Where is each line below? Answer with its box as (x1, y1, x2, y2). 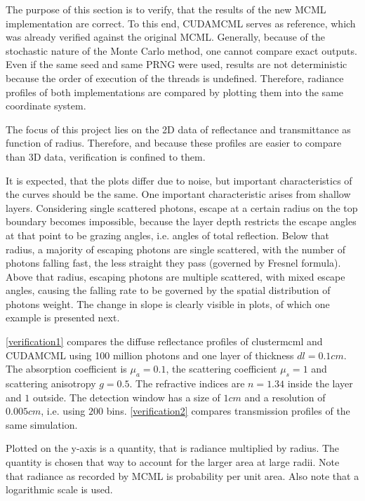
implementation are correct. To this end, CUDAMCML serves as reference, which (6, 15, 356, 30)
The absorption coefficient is (6, 361, 127, 376)
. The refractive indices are (129, 376, 245, 391)
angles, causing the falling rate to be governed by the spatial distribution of (6, 283, 331, 298)
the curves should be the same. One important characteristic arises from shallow (6, 187, 351, 201)
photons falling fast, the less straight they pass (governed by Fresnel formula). (6, 255, 341, 270)
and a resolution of (244, 389, 326, 404)
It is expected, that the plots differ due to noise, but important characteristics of (6, 173, 352, 187)
